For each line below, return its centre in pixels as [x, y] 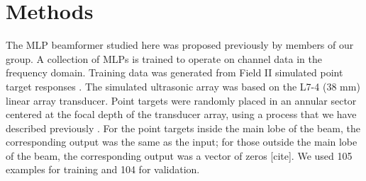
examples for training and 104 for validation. [103, 169]
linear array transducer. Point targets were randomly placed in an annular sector [181, 100]
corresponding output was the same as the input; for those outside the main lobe [182, 142]
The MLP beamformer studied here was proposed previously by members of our [180, 45]
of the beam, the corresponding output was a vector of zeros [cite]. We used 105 [179, 155]
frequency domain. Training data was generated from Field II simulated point [174, 72]
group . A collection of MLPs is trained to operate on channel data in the [164, 58]
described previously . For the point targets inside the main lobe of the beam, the [183, 128]
